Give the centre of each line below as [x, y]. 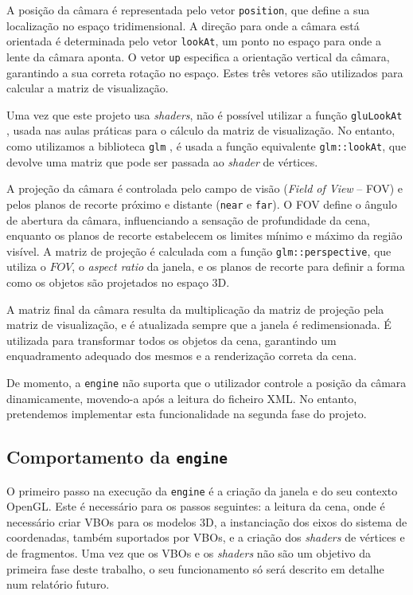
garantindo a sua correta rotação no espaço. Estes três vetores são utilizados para [205, 72]
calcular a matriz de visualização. [88, 88]
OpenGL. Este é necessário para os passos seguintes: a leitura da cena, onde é [196, 506]
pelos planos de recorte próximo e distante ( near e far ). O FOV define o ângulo [202, 204]
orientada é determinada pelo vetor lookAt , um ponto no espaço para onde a [194, 41]
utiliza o [26, 266]
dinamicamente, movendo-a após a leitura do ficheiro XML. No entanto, [182, 398]
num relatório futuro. [58, 584]
